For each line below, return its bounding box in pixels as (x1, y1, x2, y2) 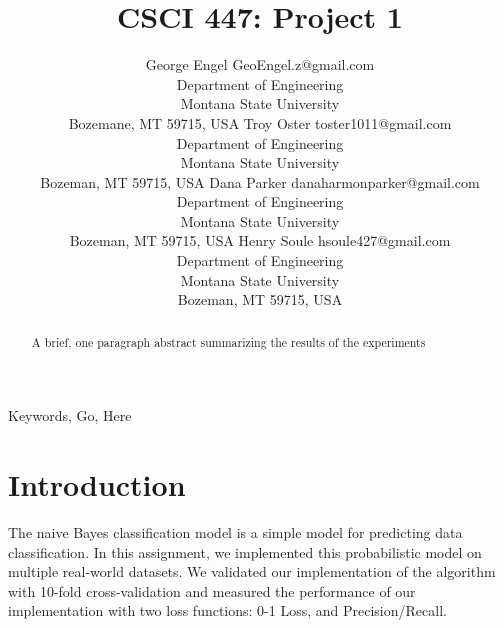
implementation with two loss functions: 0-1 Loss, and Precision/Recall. (8, 600, 447, 621)
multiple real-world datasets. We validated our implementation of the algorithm (8, 561, 496, 582)
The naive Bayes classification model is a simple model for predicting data (8, 522, 463, 543)
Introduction (8, 464, 186, 505)
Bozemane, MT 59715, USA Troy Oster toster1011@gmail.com (68, 112, 452, 133)
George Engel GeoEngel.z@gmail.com (145, 54, 375, 75)
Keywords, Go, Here (8, 405, 132, 426)
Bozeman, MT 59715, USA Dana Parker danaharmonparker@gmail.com (40, 171, 480, 192)
